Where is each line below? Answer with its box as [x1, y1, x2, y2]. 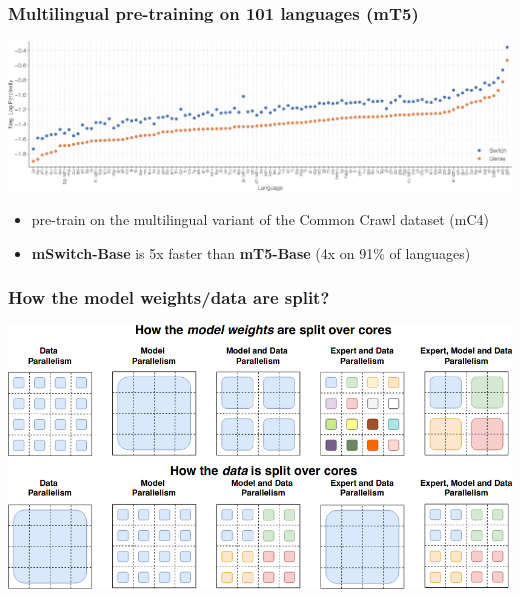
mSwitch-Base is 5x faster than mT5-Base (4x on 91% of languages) [31, 242, 471, 263]
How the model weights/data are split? [8, 285, 330, 310]
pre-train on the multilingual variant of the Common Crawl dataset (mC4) [31, 208, 489, 229]
